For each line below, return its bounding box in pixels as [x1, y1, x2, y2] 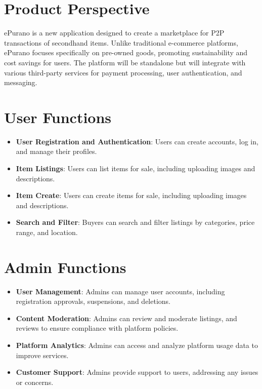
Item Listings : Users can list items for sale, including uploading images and [16, 163, 255, 173]
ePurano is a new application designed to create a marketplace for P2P [4, 27, 225, 38]
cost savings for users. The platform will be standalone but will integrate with [4, 57, 246, 67]
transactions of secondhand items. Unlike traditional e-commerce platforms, [4, 37, 238, 48]
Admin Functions [4, 256, 126, 277]
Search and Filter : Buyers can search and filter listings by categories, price [16, 217, 255, 227]
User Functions [4, 106, 112, 127]
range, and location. [16, 226, 78, 237]
